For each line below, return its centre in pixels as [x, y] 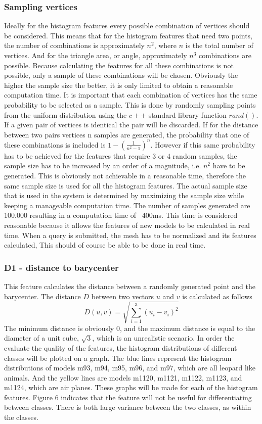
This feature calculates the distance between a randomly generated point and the [130, 286]
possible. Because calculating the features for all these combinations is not [119, 65]
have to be [229, 166]
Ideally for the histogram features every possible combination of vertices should [127, 26]
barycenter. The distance [42, 296]
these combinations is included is [55, 144]
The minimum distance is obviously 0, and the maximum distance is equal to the [130, 328]
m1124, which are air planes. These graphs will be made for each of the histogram [131, 387]
